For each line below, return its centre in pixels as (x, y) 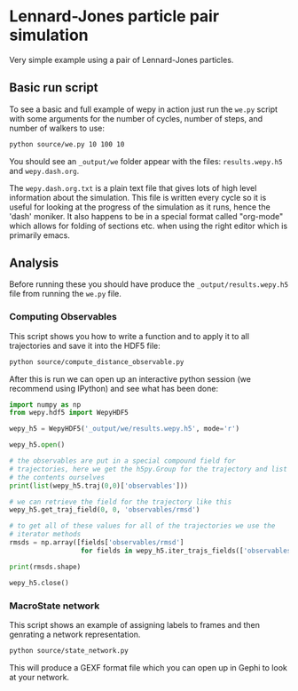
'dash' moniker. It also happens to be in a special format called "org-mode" (146, 216)
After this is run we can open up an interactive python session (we (130, 378)
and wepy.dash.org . (44, 171)
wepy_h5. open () (37, 445)
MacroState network (55, 606)
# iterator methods (45, 535)
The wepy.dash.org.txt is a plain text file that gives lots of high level (133, 187)
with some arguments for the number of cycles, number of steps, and (136, 118)
